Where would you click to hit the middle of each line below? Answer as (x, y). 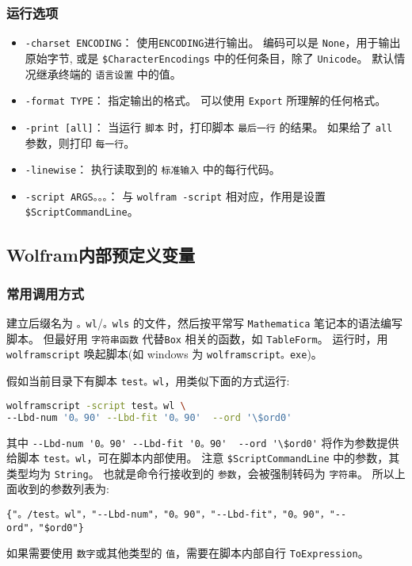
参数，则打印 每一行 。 (80, 142)
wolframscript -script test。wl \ (96, 405)
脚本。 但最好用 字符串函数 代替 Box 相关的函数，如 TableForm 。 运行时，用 (197, 338)
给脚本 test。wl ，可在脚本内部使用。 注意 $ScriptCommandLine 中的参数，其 (203, 458)
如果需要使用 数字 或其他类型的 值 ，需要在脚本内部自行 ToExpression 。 (188, 553)
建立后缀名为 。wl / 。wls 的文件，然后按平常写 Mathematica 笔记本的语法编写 (205, 323)
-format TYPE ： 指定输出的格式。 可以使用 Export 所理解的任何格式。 (206, 100)
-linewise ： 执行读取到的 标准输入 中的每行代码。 (153, 169)
